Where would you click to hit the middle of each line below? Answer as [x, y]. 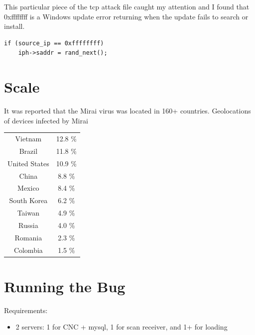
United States [28, 163]
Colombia [28, 250]
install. [14, 26]
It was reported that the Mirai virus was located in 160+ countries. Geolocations [127, 111]
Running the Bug [65, 286]
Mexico [28, 188]
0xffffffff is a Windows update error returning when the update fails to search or [126, 16]
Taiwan [28, 213]
